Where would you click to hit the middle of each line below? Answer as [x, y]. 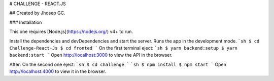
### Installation [26, 22]
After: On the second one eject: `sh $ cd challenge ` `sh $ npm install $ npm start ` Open [118, 64]
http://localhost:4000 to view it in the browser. [58, 71]
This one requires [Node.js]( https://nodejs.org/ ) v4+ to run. [71, 32]
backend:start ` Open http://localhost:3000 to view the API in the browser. [91, 55]
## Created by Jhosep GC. [37, 13]
